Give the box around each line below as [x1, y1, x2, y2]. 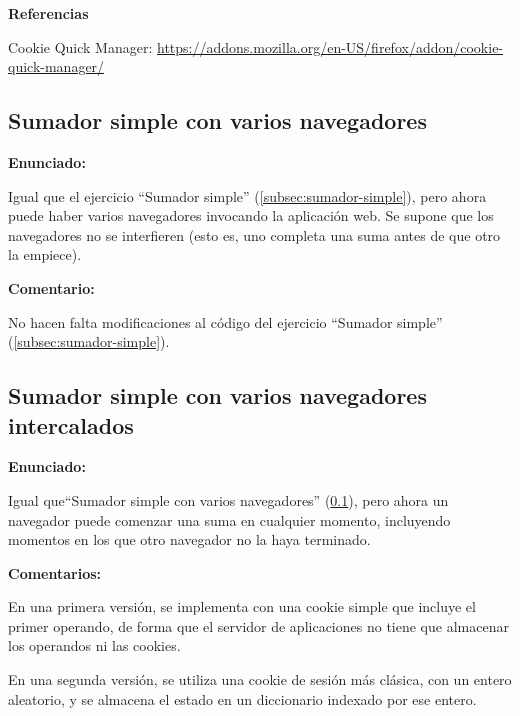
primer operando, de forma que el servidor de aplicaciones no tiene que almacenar [8, 615, 509, 636]
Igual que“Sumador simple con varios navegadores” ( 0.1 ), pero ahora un [8, 489, 449, 510]
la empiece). [8, 244, 82, 265]
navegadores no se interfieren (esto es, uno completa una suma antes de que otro [8, 224, 501, 245]
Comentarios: [8, 562, 102, 583]
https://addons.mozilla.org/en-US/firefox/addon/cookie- [157, 36, 504, 57]
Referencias [8, 3, 89, 23]
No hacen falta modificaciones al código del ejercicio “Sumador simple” [8, 311, 443, 332]
